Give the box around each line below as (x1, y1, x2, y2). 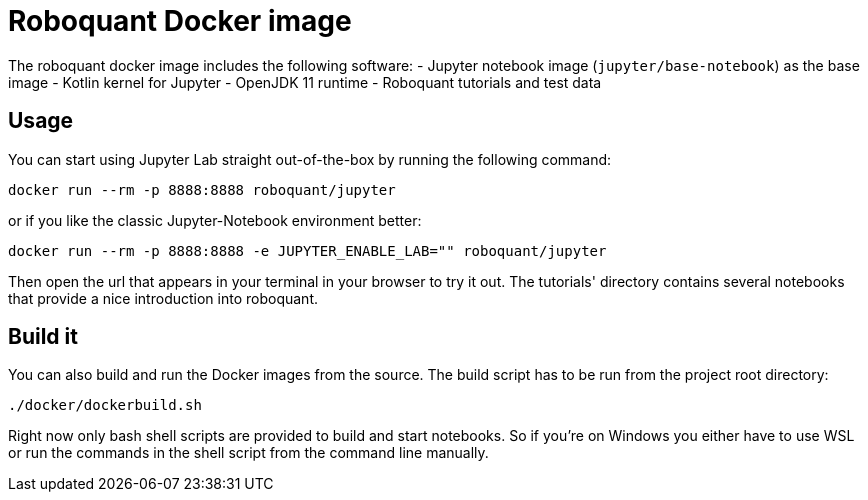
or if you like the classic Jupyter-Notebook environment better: (8, 211, 422, 229)
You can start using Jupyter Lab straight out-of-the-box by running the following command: (8, 150, 612, 168)
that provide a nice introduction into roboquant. (8, 289, 318, 307)
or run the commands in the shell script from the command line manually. (8, 444, 489, 462)
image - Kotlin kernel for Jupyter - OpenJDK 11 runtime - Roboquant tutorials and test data (8, 73, 602, 91)
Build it (8, 324, 78, 350)
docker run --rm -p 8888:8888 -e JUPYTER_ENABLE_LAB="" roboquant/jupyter (8, 242, 607, 259)
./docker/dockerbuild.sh (8, 397, 202, 414)
